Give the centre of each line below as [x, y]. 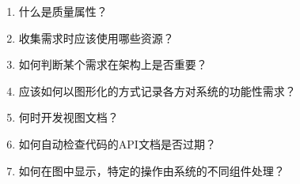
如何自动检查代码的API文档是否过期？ [117, 143]
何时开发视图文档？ [68, 117]
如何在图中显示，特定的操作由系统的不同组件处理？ [152, 170]
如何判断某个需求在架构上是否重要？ [113, 64]
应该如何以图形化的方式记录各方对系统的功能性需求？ [157, 90]
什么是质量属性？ [63, 11]
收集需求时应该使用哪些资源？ [96, 38]
